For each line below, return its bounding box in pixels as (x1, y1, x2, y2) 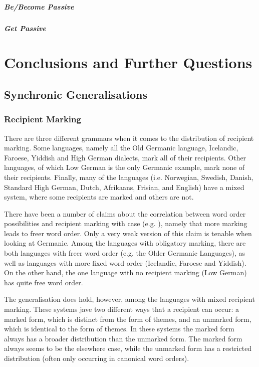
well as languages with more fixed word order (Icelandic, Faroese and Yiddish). (4, 257, 246, 268)
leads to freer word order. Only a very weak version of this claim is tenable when (4, 228, 252, 238)
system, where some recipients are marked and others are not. (4, 192, 194, 202)
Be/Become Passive (4, 1, 74, 12)
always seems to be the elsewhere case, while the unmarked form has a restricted (4, 343, 252, 353)
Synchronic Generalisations (4, 86, 147, 102)
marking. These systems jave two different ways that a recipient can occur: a (4, 304, 239, 314)
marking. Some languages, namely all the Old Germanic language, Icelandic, (4, 142, 238, 153)
